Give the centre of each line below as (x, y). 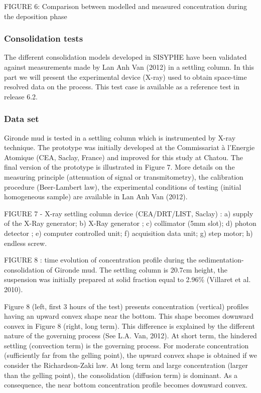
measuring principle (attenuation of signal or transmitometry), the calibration (124, 176)
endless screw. (26, 243)
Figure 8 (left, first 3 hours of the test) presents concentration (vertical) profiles (126, 306)
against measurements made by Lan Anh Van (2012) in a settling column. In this (129, 67)
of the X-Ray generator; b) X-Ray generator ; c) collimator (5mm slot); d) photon (130, 223)
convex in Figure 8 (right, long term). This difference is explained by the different (129, 325)
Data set (22, 119)
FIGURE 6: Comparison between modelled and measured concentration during (126, 6)
